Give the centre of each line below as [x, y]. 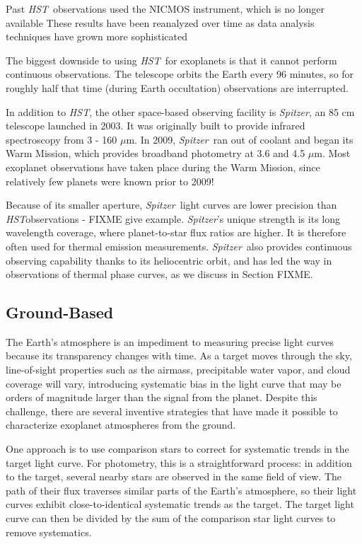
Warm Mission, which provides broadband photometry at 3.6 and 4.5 [156, 153]
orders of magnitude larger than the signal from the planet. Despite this [162, 397]
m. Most [332, 153]
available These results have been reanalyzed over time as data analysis [160, 22]
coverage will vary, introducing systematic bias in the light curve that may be [174, 383]
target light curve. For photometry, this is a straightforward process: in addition [179, 462]
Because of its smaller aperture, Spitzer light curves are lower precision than [171, 205]
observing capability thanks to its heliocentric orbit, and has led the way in [169, 260]
